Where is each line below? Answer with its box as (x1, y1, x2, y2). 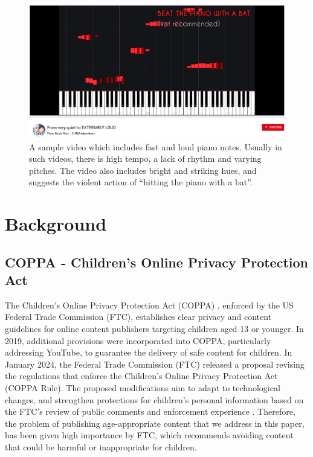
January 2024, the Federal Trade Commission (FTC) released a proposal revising (5, 357, 305, 370)
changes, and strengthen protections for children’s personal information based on (5, 393, 304, 406)
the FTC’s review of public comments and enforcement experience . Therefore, (5, 405, 295, 418)
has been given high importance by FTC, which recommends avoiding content (5, 429, 294, 441)
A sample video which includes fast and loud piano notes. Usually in (29, 140, 282, 153)
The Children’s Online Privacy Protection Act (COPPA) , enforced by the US (5, 298, 294, 311)
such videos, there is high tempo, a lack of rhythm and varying (29, 152, 262, 165)
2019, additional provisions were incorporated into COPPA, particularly (5, 334, 271, 347)
